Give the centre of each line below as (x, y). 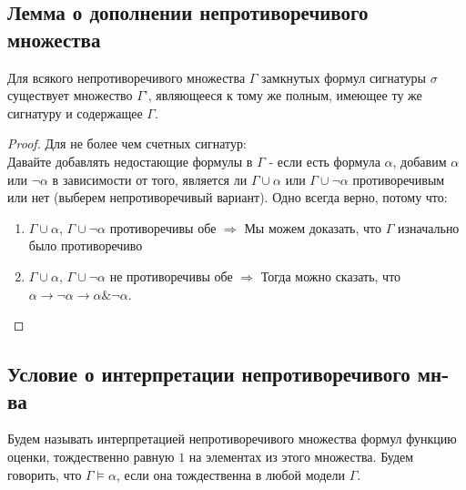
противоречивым (399, 179)
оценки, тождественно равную (91, 456)
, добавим (420, 161)
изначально (428, 227)
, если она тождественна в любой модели (231, 474)
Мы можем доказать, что (313, 227)
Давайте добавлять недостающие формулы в (130, 161)
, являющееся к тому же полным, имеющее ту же (285, 95)
